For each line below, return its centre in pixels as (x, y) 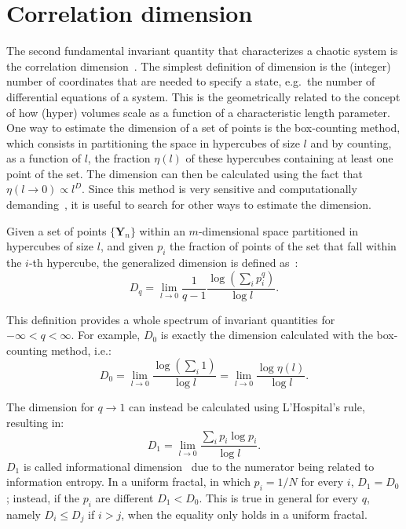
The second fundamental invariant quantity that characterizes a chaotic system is (202, 51)
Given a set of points (57, 230)
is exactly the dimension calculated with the (267, 335)
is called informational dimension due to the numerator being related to (199, 466)
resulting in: (35, 423)
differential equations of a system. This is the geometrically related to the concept (203, 96)
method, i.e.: (81, 350)
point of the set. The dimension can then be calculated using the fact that (185, 173)
